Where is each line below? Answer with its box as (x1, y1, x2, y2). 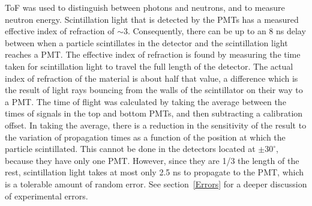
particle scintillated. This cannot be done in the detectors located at (5, 142, 256, 155)
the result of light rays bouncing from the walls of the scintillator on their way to (5, 83, 303, 96)
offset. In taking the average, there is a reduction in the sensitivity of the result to (5, 118, 307, 131)
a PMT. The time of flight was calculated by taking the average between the (5, 95, 286, 108)
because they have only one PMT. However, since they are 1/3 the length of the (5, 154, 299, 166)
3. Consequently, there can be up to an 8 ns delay (123, 25, 306, 37)
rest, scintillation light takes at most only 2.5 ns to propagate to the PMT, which (5, 166, 304, 178)
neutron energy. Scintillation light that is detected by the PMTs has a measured (5, 13, 299, 25)
